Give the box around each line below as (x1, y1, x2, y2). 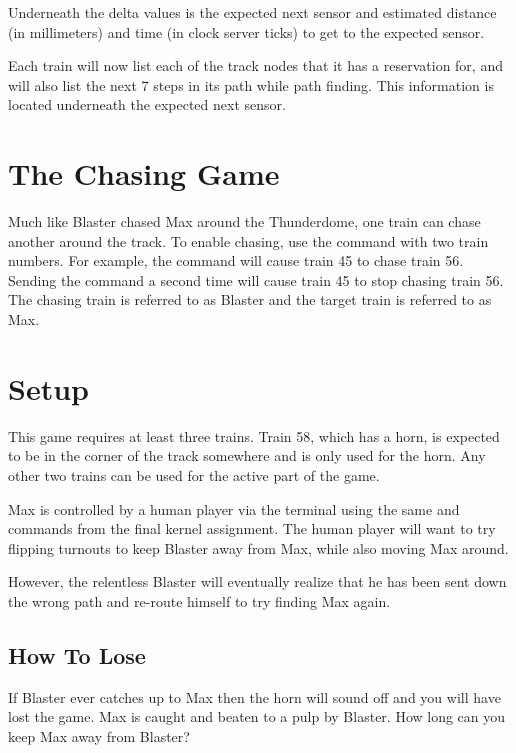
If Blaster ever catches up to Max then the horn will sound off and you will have (8, 686, 501, 707)
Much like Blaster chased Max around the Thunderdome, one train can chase (8, 211, 481, 232)
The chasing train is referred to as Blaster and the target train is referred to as (8, 289, 492, 310)
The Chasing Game (8, 153, 280, 194)
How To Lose (8, 639, 146, 670)
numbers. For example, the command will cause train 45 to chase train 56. (8, 250, 464, 271)
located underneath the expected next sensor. (8, 94, 286, 115)
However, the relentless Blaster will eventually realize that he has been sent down (8, 571, 507, 592)
